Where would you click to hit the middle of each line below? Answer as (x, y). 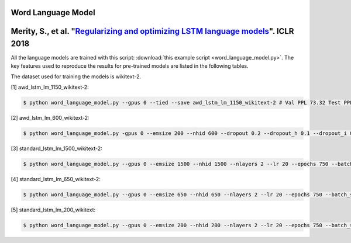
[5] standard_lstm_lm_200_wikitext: (53, 210)
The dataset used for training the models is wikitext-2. (76, 77)
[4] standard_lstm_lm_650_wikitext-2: (56, 179)
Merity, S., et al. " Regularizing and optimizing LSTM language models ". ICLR (152, 31)
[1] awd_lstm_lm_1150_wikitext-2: (50, 87)
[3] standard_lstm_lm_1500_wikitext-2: (56, 148)
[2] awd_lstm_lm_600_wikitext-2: (50, 118)
